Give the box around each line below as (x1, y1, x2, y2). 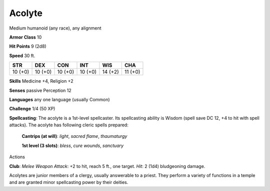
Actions (9, 154, 25, 160)
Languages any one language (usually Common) (9, 96, 110, 102)
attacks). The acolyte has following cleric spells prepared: (9, 122, 128, 128)
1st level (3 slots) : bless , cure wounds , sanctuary (21, 142, 124, 148)
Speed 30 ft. (9, 53, 35, 59)
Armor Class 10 (9, 34, 42, 40)
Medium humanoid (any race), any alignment (9, 25, 102, 31)
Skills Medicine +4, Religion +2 (9, 78, 73, 84)
